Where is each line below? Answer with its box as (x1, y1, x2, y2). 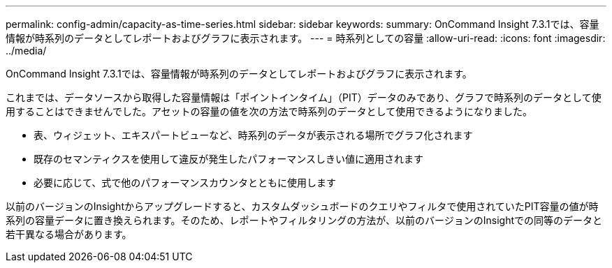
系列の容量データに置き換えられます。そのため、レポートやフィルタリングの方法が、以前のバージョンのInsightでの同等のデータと (6, 214, 603, 226)
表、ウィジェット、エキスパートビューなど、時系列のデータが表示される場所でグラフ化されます (34, 129, 473, 141)
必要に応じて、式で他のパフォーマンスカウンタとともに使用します (34, 177, 337, 188)
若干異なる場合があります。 (6, 228, 132, 240)
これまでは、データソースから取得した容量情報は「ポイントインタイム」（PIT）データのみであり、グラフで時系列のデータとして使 (6, 91, 602, 103)
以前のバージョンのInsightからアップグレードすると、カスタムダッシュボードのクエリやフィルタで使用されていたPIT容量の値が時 (6, 200, 599, 212)
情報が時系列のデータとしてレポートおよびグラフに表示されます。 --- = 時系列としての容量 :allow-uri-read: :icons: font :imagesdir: (6, 32, 606, 44)
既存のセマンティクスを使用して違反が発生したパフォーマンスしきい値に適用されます (34, 153, 424, 165)
